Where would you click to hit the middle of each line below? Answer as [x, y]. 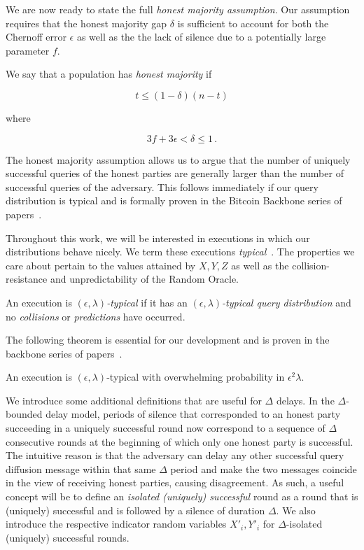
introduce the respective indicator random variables [116, 524]
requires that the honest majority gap [86, 23]
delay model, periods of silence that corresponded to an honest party [193, 414]
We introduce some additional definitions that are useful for [134, 400]
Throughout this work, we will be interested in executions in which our [158, 238]
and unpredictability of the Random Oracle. [144, 279]
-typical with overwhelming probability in [196, 377]
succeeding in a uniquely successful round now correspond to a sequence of [166, 428]
